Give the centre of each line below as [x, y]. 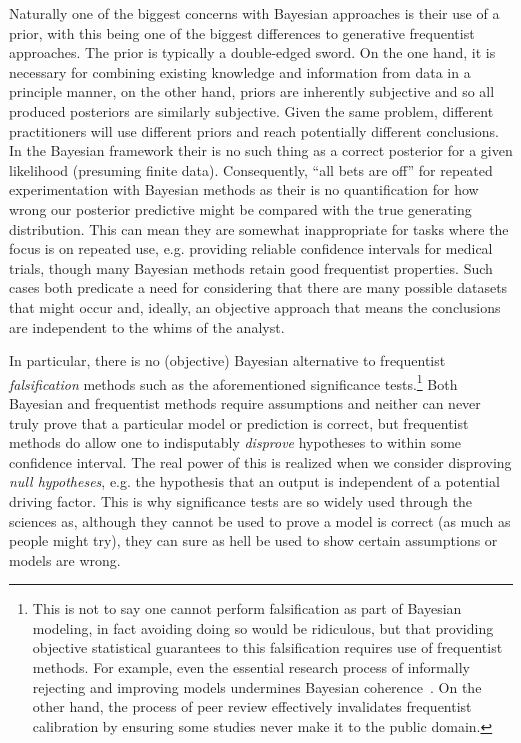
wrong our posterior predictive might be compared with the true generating [240, 208]
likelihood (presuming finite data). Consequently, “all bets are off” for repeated [251, 169]
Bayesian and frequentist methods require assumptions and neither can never [245, 402]
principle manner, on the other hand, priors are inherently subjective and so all [252, 91]
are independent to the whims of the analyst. [147, 326]
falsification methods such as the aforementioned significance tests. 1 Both [233, 382]
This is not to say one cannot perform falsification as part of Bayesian [247, 608]
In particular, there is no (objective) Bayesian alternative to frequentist [227, 360]
